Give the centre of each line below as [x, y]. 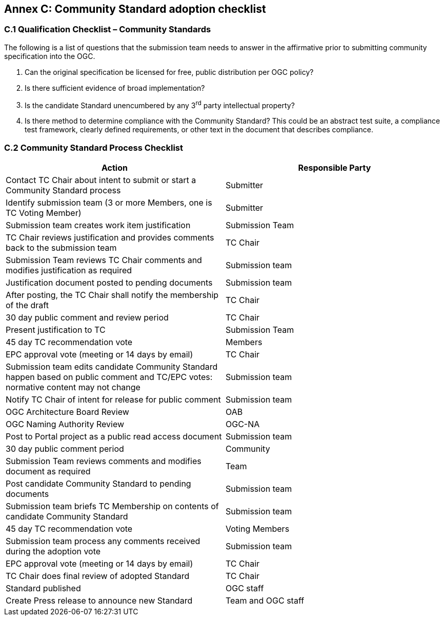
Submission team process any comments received [103, 541]
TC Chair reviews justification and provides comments [110, 238]
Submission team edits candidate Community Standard [112, 367]
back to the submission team [61, 248]
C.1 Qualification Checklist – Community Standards [108, 29]
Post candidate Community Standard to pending [98, 484]
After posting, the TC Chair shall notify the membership [112, 295]
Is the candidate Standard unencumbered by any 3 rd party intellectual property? [160, 104]
